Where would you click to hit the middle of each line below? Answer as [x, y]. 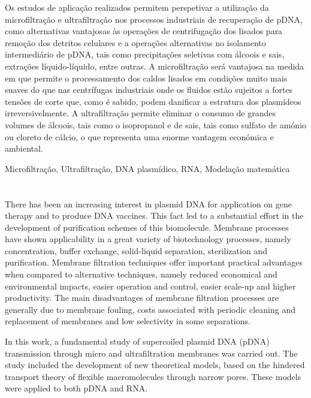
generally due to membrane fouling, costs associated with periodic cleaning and [150, 309]
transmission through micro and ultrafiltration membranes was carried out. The [151, 353]
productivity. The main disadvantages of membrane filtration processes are [142, 298]
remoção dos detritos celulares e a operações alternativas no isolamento [135, 42]
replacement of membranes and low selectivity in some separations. [128, 321]
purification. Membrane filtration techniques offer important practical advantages [154, 262]
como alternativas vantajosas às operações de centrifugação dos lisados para [144, 31]
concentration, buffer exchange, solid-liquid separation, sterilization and [136, 250]
